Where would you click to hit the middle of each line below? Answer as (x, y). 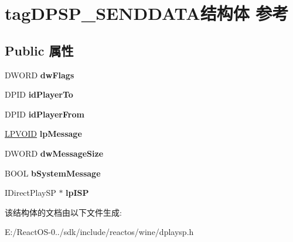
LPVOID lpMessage (43, 134)
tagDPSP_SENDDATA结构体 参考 (147, 13)
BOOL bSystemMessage (53, 173)
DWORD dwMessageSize (54, 153)
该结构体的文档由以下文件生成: (63, 212)
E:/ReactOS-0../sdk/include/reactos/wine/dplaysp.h (99, 232)
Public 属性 (39, 50)
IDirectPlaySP (30, 193)
